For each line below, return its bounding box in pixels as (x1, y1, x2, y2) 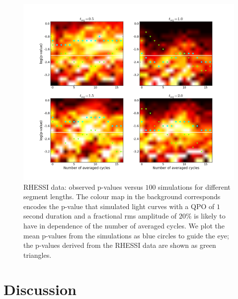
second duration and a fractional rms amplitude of (23, 211, 177, 221)
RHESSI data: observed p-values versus (23, 181, 143, 192)
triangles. (23, 249, 52, 260)
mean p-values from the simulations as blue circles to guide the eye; (23, 230, 229, 240)
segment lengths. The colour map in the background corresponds (23, 191, 221, 202)
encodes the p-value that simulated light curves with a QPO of (23, 201, 215, 211)
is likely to (194, 211, 226, 221)
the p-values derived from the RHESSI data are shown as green (23, 240, 216, 250)
